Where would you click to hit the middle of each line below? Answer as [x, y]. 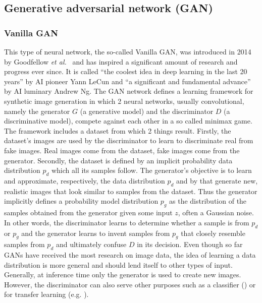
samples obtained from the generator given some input [88, 213]
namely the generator [37, 111]
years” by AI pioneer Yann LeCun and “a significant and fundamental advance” [127, 81]
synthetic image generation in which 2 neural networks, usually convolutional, [124, 101]
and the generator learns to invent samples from [96, 233]
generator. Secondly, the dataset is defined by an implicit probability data [118, 160]
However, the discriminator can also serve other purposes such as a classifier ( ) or [130, 284]
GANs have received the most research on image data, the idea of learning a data [130, 255]
